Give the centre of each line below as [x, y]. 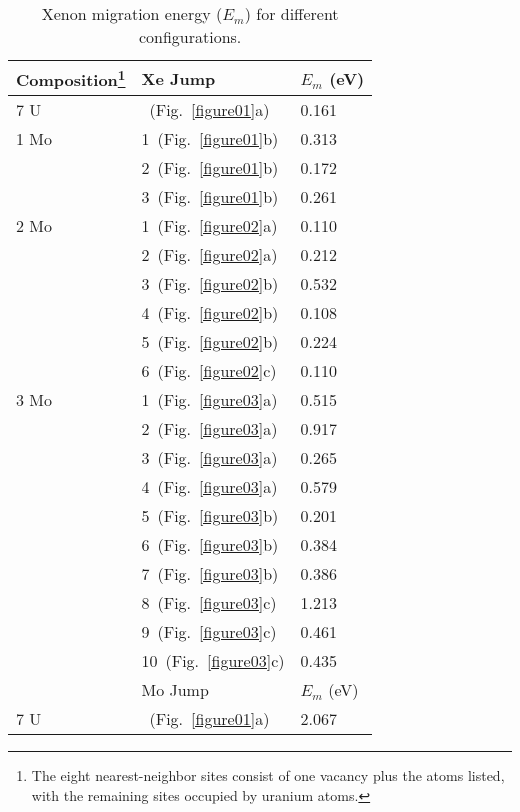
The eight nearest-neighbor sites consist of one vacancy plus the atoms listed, [268, 775]
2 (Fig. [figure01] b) [210, 168]
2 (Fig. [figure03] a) [209, 429]
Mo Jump [175, 690]
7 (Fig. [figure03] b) [210, 574]
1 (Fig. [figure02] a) [209, 226]
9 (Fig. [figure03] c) [209, 632]
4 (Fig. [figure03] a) [209, 487]
